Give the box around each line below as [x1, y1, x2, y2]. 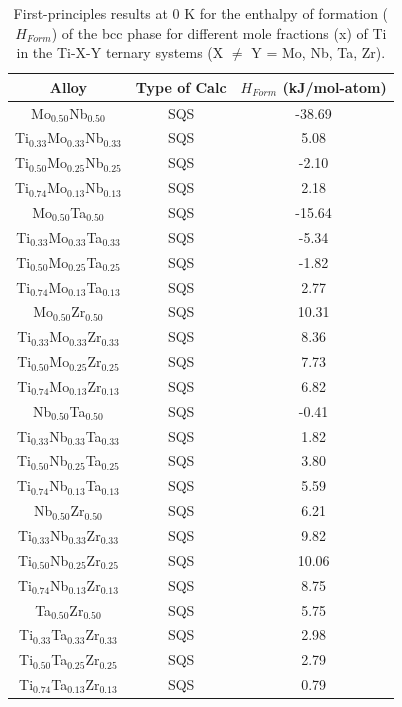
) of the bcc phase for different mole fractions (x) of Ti [51, 22, 387, 43]
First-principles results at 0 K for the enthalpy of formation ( [13, 3, 389, 23]
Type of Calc [135, 76, 227, 97]
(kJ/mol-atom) [282, 76, 387, 97]
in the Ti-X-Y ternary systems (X [16, 42, 224, 63]
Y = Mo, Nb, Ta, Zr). [251, 42, 386, 63]
